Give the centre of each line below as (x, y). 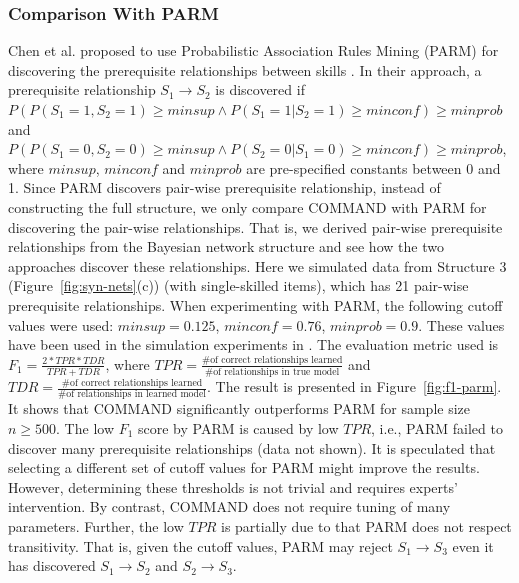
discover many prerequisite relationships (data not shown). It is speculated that (252, 447)
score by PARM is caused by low (238, 427)
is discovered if (260, 89)
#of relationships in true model (272, 372)
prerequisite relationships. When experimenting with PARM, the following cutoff (255, 304)
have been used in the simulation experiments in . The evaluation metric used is (253, 344)
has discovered (52, 565)
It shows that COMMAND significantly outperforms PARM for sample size (239, 408)
